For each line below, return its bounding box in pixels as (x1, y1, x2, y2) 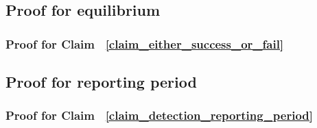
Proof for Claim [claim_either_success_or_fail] (5, 35, 284, 52)
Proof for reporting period (5, 71, 197, 92)
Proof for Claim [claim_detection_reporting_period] (5, 107, 313, 124)
